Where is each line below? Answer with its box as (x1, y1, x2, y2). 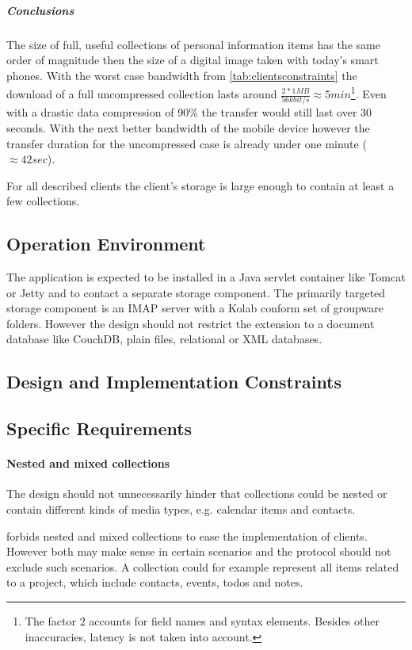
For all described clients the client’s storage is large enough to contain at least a (6, 177, 395, 193)
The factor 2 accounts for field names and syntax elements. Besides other (25, 612, 380, 629)
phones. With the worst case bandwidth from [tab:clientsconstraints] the (6, 67, 357, 83)
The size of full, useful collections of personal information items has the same (6, 36, 380, 52)
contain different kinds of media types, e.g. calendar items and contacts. (6, 501, 356, 517)
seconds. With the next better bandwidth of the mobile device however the (6, 119, 370, 136)
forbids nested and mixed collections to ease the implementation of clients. (6, 527, 368, 544)
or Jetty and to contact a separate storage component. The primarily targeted (6, 284, 386, 300)
